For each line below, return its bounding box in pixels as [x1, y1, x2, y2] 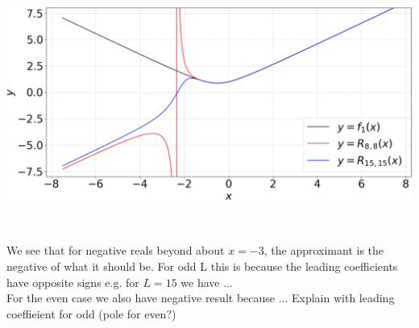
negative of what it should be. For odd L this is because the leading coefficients [6, 257, 398, 274]
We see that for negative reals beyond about [6, 242, 225, 259]
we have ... [180, 273, 233, 290]
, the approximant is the [263, 242, 384, 259]
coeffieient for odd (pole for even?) [6, 305, 176, 322]
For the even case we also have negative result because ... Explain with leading [6, 289, 395, 306]
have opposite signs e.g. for [6, 273, 139, 290]
